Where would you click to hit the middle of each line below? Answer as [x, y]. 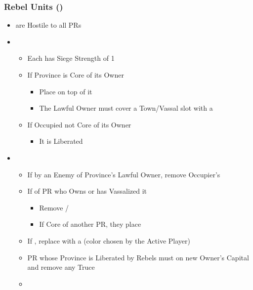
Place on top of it [66, 91]
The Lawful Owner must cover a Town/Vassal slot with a [126, 108]
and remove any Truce [61, 267]
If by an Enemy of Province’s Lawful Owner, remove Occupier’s [124, 174]
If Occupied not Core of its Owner [79, 124]
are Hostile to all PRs [48, 25]
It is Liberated [61, 141]
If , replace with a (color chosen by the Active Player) [109, 240]
